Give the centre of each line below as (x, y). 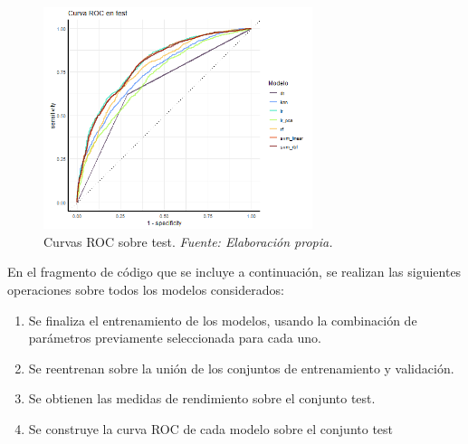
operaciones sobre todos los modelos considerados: (146, 289)
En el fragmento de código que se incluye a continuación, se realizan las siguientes (234, 272)
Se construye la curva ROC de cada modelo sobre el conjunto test (211, 428)
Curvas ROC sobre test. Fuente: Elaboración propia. (188, 241)
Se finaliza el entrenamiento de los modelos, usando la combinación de (223, 320)
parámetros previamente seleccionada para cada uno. (175, 338)
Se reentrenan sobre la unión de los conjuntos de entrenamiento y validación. (241, 368)
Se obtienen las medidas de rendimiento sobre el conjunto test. (202, 398)
